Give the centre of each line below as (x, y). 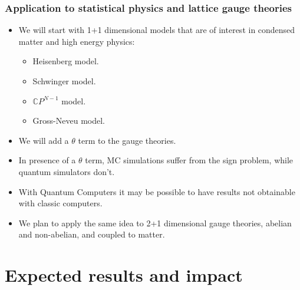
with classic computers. (60, 203)
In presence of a (47, 160)
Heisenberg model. (66, 61)
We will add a (44, 140)
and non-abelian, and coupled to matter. (92, 234)
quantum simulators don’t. (67, 171)
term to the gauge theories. (127, 140)
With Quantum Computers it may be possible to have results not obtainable (157, 191)
